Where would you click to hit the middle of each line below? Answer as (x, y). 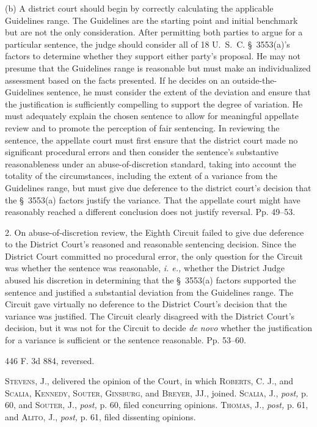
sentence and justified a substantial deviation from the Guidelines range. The (149, 292)
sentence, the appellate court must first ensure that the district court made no (151, 140)
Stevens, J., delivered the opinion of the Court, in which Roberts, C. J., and (149, 381)
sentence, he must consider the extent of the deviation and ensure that (179, 92)
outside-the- (255, 80)
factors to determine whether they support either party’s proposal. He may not (153, 56)
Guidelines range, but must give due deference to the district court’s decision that (158, 187)
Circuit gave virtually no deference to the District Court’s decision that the (146, 304)
